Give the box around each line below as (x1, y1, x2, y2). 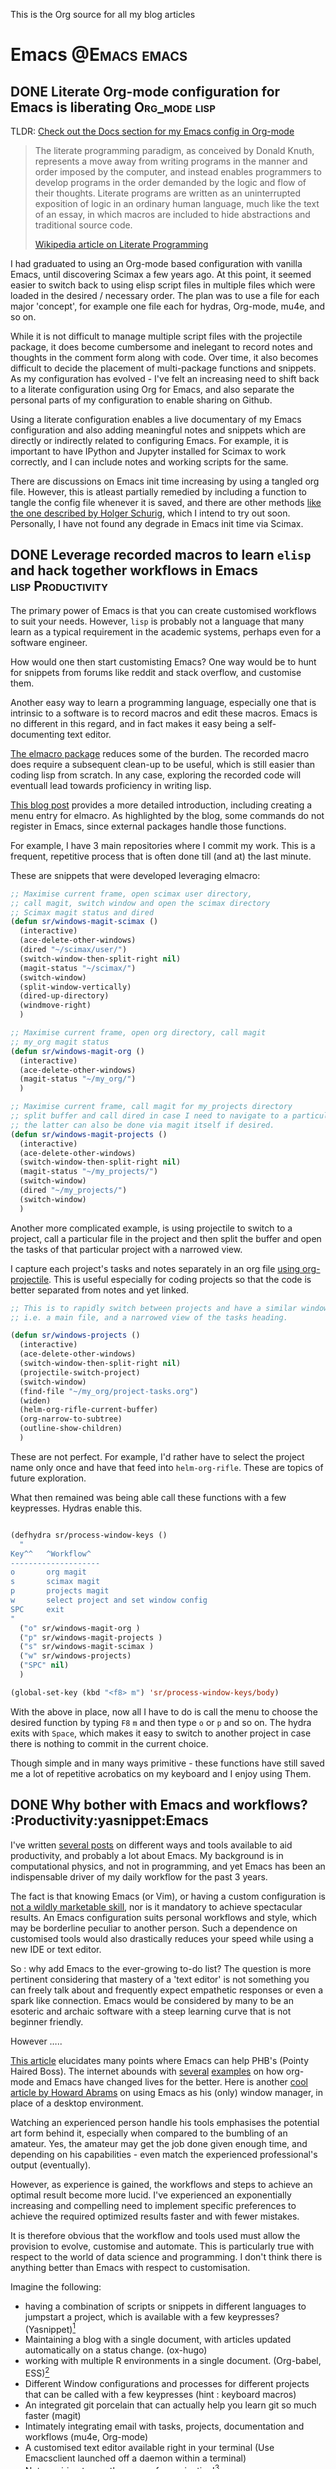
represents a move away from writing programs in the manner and (34, 155, 308, 167)
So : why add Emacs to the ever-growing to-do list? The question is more (10, 1962, 312, 1974)
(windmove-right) (19, 1000, 92, 1011)
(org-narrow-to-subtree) (19, 1414, 123, 1424)
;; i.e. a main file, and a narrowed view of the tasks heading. (10, 1312, 288, 1323)
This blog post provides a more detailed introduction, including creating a (10, 799, 313, 811)
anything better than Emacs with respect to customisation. (10, 2261, 251, 2273)
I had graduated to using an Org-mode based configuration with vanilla (10, 258, 303, 269)
